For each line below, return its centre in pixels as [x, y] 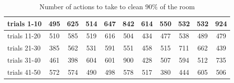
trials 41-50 [24, 72]
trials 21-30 [24, 48]
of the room [177, 6]
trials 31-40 [24, 60]
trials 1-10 [25, 23]
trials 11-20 [24, 36]
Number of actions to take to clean [91, 6]
